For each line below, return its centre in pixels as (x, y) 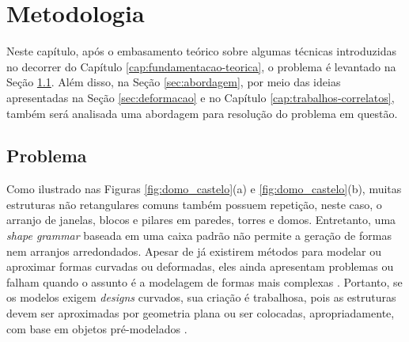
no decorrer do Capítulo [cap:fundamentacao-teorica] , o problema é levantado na (201, 66)
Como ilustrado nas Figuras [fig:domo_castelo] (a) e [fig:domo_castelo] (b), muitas (204, 189)
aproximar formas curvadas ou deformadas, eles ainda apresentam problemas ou (200, 266)
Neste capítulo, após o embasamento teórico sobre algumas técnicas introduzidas (201, 51)
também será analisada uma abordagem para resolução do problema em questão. (202, 113)
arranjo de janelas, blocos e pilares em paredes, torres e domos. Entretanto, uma (201, 220)
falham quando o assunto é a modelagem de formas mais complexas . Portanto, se (204, 281)
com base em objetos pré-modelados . (97, 328)
